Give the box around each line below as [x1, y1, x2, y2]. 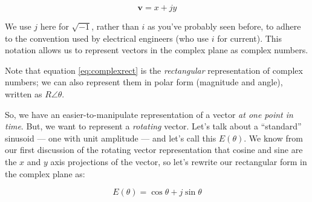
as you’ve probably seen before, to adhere [148, 20, 301, 32]
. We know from [244, 131, 303, 144]
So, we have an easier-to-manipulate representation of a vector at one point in [5, 108, 293, 120]
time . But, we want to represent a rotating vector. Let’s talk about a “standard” [5, 120, 302, 132]
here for [40, 20, 69, 32]
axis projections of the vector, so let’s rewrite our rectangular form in [50, 155, 307, 168]
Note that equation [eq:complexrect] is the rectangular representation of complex [5, 64, 303, 76]
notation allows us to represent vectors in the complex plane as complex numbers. [5, 44, 308, 56]
